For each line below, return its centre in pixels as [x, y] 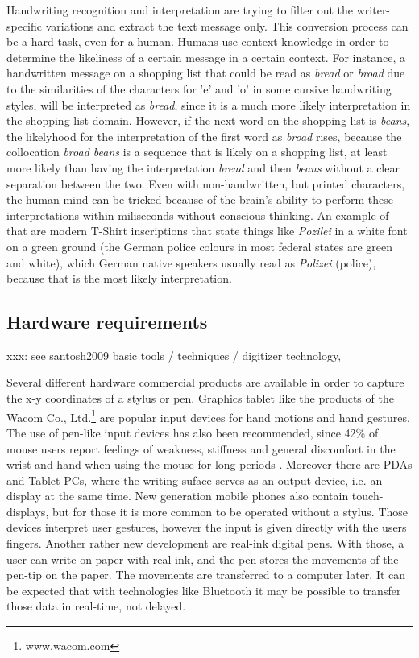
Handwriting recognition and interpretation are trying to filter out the [180, 10]
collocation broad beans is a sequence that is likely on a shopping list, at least [197, 152]
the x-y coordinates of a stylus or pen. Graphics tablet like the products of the [200, 398]
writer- [373, 10]
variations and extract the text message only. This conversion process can [227, 25]
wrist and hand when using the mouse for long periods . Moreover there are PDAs [209, 464]
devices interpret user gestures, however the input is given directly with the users [207, 527]
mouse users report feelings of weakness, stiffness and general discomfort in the [201, 448]
